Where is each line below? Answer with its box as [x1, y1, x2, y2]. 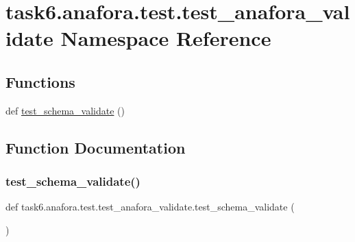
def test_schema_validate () [5, 103, 125, 117]
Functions [5, 71, 75, 92]
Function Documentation [5, 136, 186, 158]
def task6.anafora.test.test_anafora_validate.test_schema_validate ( [5, 199, 295, 214]
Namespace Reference [60, 24, 271, 52]
